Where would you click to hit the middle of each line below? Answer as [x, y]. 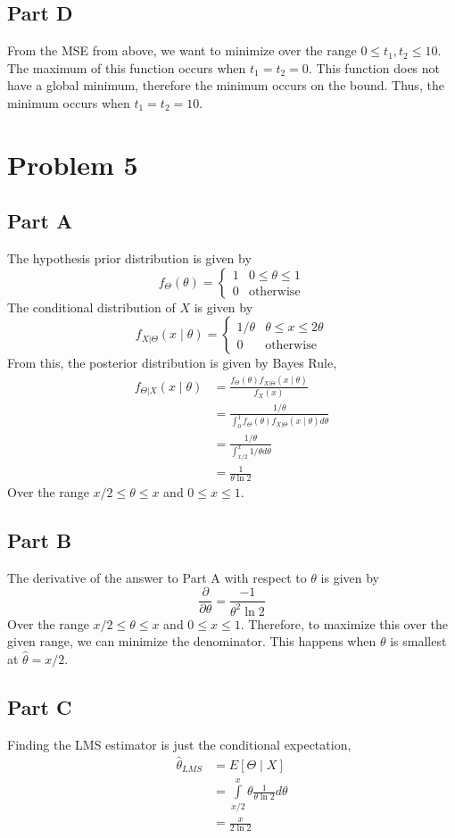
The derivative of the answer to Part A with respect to [157, 577]
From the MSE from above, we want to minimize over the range [182, 50]
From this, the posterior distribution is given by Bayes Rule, [172, 363]
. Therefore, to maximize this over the [344, 623]
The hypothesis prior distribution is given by [129, 258]
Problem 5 [73, 164]
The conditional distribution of [91, 307]
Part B [40, 539]
